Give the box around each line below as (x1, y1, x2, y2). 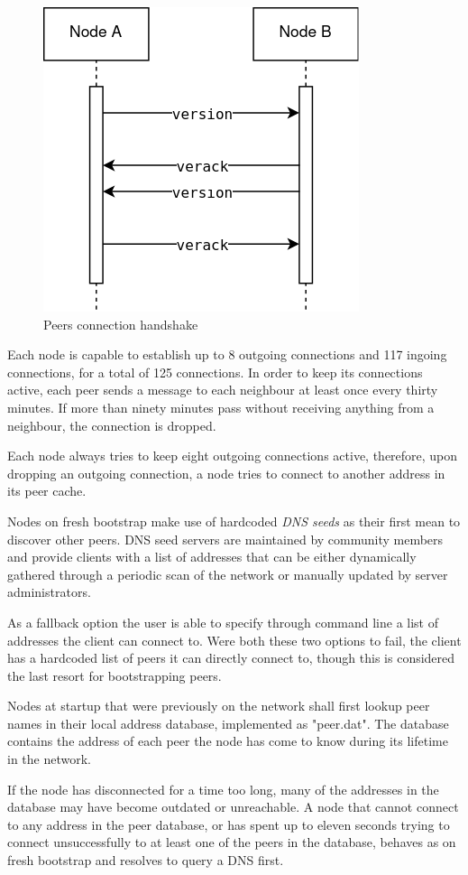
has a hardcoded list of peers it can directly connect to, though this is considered (7, 648, 455, 667)
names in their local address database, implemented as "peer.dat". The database (7, 713, 449, 732)
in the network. (7, 749, 91, 768)
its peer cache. (7, 481, 87, 500)
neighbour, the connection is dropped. (7, 415, 216, 434)
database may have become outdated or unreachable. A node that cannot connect (7, 797, 459, 816)
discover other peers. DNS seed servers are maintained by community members (7, 529, 444, 548)
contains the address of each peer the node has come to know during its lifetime (7, 731, 448, 750)
